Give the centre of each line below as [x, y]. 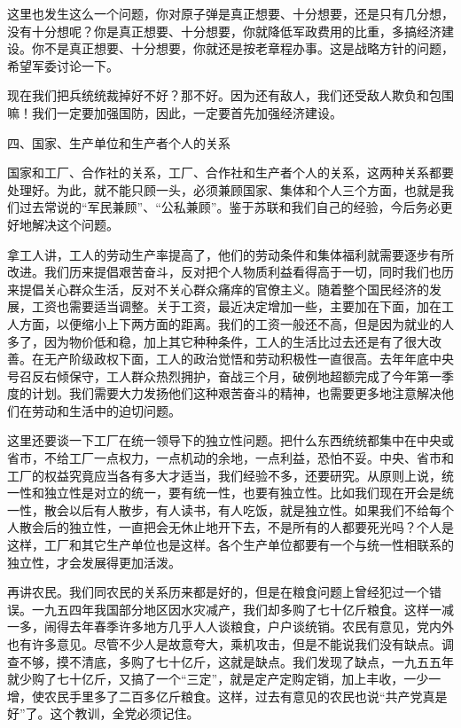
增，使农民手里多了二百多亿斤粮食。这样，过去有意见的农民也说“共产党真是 [227, 696]
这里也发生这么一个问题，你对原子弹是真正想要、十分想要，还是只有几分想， [230, 13]
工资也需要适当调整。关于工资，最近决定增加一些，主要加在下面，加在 [236, 306]
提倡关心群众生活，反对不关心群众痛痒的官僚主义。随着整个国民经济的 [224, 289]
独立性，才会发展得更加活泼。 [94, 562]
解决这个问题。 [75, 224]
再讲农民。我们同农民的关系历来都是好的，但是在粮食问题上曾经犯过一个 [218, 592]
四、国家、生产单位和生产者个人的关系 [119, 142]
